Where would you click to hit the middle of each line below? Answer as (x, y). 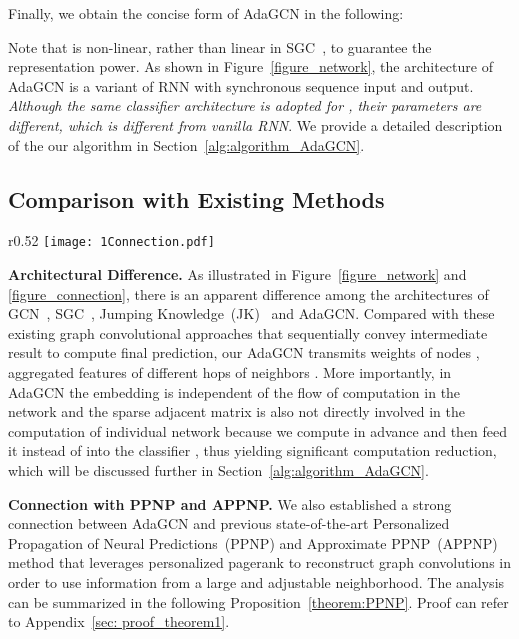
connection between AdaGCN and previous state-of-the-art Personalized (229, 523)
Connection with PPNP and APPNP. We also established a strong (230, 503)
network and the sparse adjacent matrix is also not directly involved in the (237, 411)
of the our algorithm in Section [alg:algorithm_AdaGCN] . (186, 144)
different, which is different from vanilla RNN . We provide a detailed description (255, 124)
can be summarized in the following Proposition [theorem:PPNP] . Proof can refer (258, 601)
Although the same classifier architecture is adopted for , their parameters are (245, 105)
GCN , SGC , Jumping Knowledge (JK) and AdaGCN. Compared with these (251, 313)
